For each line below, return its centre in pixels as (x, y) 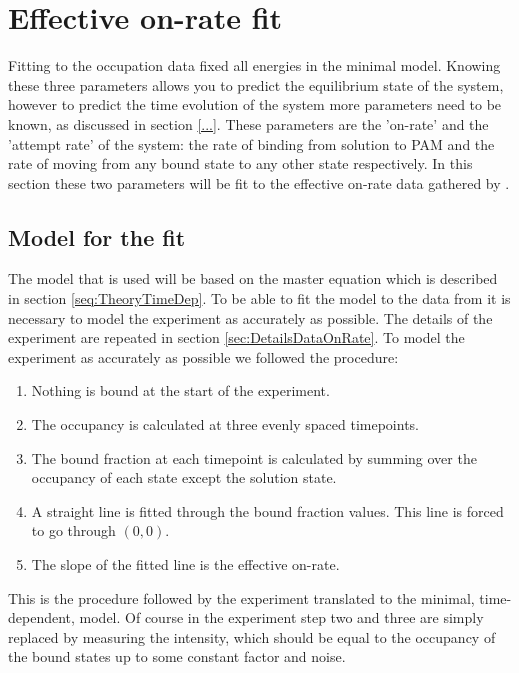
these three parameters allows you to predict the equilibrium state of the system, (256, 84)
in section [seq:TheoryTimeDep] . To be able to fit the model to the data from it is (259, 298)
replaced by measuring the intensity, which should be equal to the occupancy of (252, 636)
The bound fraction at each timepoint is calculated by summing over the (254, 457)
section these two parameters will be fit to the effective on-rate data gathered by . (259, 182)
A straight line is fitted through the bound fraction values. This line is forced (267, 510)
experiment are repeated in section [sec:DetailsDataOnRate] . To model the (236, 337)
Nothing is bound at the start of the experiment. (180, 390)
